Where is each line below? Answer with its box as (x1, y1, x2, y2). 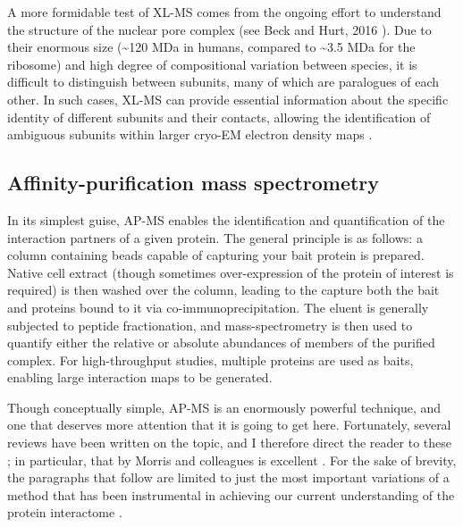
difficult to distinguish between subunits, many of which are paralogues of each (7, 72, 440, 91)
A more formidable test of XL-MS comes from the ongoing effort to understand (7, 3, 442, 21)
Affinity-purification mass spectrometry (7, 169, 380, 197)
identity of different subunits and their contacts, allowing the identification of (7, 107, 431, 126)
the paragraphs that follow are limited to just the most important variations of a (7, 468, 450, 487)
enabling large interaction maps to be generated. (7, 368, 273, 387)
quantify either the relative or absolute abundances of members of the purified (7, 333, 435, 352)
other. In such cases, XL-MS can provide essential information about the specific (7, 89, 449, 108)
